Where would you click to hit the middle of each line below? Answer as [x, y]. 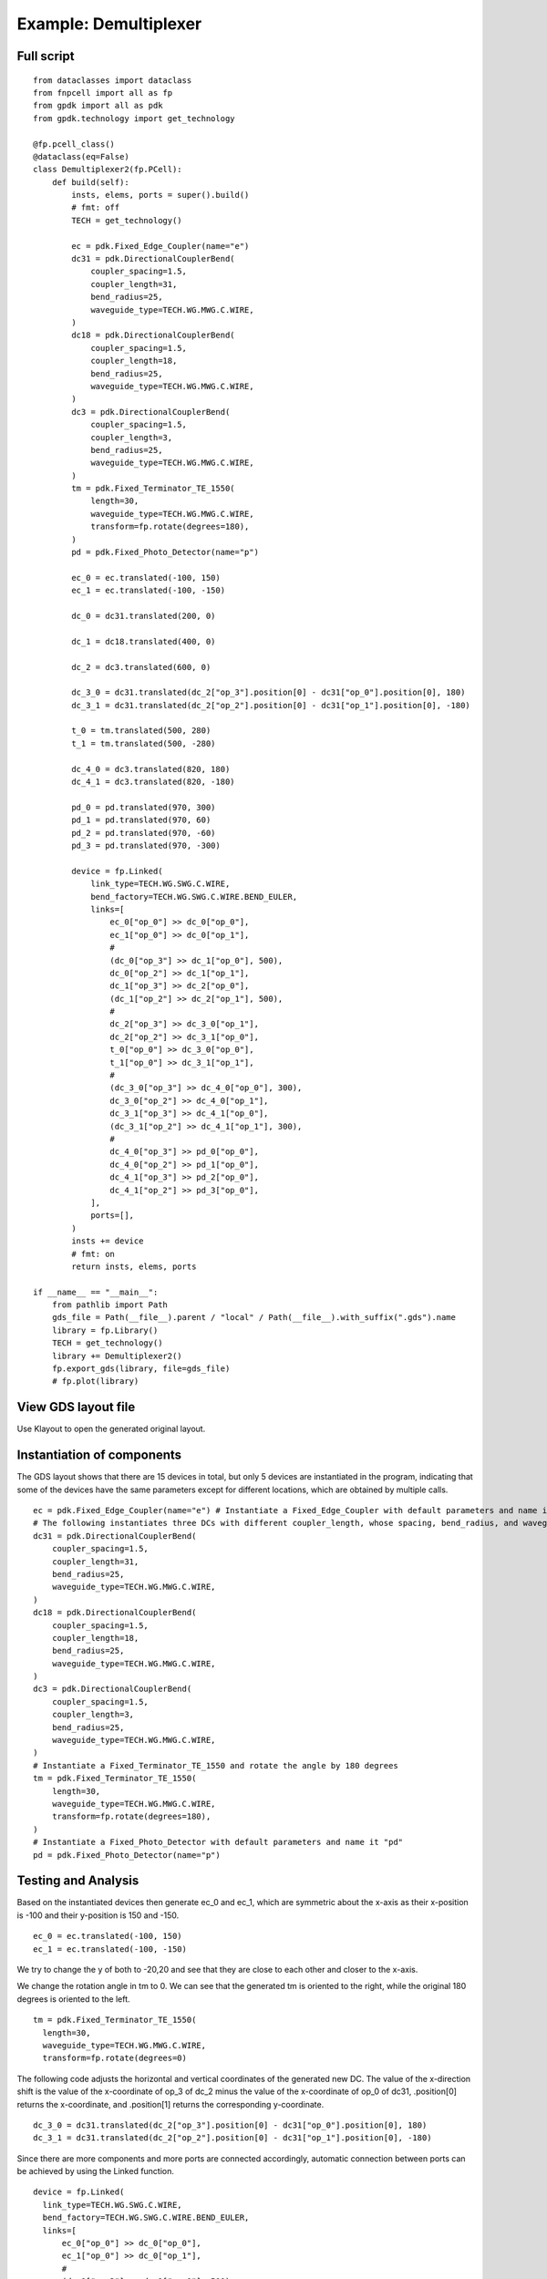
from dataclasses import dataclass [113, 80]
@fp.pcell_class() [74, 144]
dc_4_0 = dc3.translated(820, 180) [151, 769]
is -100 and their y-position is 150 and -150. [98, 1915]
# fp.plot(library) [95, 1382]
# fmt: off [96, 208]
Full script [46, 56]
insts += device [108, 1241]
